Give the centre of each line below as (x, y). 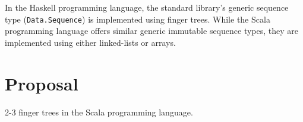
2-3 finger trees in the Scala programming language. (99, 112)
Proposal (42, 83)
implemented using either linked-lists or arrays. (90, 42)
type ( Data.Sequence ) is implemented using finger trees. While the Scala (138, 19)
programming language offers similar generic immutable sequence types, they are (152, 31)
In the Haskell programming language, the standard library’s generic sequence (147, 7)
